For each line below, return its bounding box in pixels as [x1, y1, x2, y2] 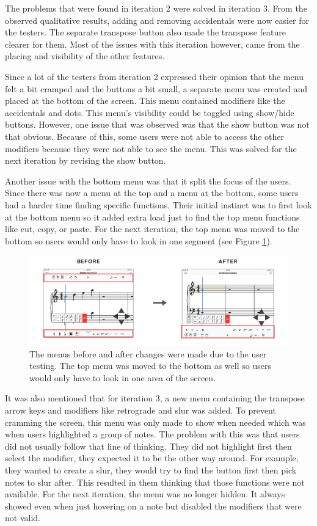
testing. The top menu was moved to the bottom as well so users [29, 359, 271, 372]
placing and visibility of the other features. [5, 49, 165, 62]
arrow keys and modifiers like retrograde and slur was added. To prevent [5, 403, 276, 416]
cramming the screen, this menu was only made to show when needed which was [5, 415, 306, 428]
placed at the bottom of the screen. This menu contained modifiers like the [5, 94, 285, 107]
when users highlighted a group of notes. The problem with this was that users [5, 428, 300, 440]
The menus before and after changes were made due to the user [29, 347, 267, 360]
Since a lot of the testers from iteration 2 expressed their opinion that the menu [5, 70, 304, 82]
